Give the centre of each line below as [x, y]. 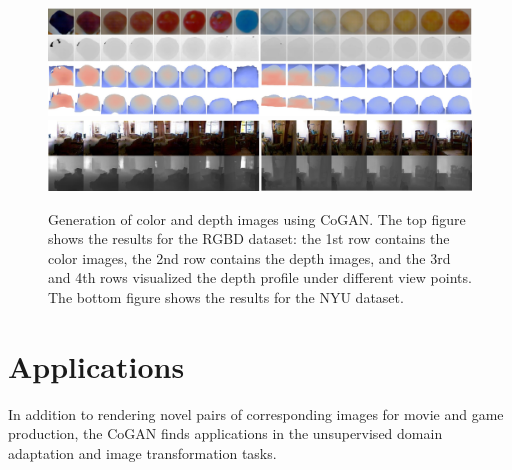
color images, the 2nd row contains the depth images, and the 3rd [249, 257]
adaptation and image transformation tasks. [142, 452]
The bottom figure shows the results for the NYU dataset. [226, 297]
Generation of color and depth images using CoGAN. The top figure [257, 218]
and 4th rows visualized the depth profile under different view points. [260, 277]
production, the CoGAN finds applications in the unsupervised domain [225, 433]
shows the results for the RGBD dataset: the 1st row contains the [249, 238]
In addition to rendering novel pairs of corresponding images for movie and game [256, 413]
